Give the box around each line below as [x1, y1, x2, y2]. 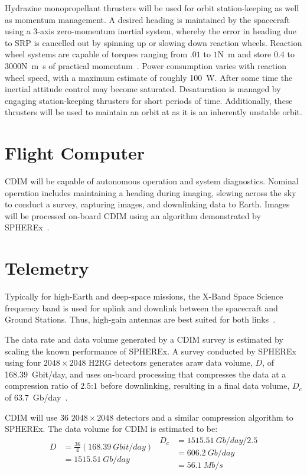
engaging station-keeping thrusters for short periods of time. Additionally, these [5, 94, 293, 106]
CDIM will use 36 [5, 411, 68, 423]
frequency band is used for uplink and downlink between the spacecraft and [5, 301, 278, 314]
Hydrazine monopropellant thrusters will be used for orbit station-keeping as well [5, 2, 299, 14]
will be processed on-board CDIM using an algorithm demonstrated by [5, 209, 261, 222]
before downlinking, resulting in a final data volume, [100, 379, 290, 392]
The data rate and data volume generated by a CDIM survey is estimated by [5, 333, 283, 345]
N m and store [217, 48, 272, 60]
